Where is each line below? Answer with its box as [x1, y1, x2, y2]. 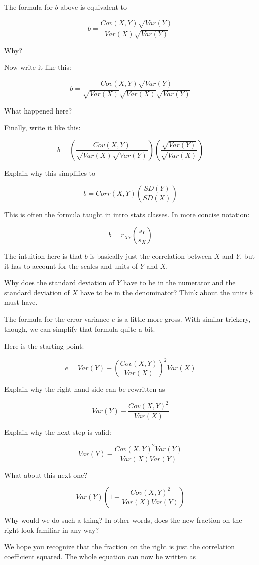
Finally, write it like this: [4, 122, 81, 133]
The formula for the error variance [4, 314, 110, 324]
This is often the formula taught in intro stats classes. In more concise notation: [4, 209, 250, 219]
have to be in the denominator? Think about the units [80, 287, 248, 297]
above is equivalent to [60, 2, 127, 12]
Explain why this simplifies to [4, 167, 96, 178]
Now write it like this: [4, 62, 71, 72]
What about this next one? [4, 469, 87, 480]
